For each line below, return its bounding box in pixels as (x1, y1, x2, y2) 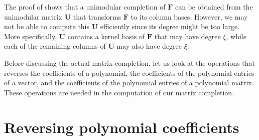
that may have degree (154, 31, 221, 41)
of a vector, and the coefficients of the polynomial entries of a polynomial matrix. (4, 77, 254, 88)
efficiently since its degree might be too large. (100, 21, 240, 32)
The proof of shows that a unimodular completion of (4, 2, 166, 12)
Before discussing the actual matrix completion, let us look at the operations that (4, 57, 255, 68)
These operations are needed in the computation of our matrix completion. (4, 87, 234, 97)
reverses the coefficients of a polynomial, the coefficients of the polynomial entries (4, 67, 254, 78)
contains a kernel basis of (67, 31, 145, 41)
